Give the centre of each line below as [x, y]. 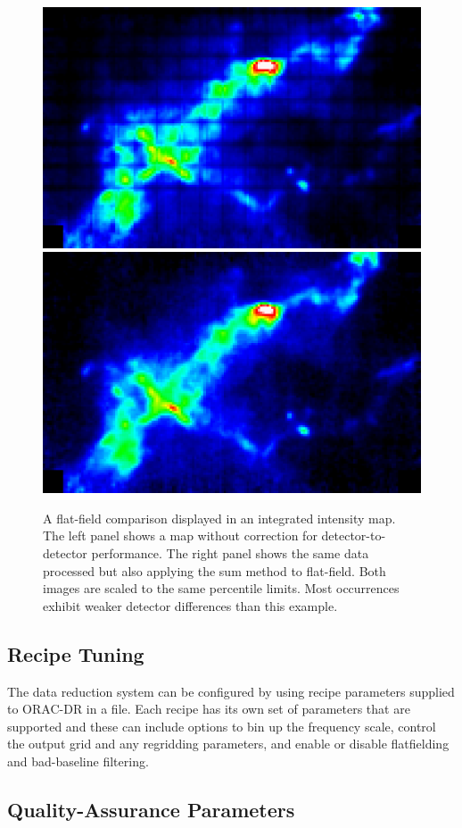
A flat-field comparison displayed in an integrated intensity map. [219, 518]
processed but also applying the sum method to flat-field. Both [214, 570]
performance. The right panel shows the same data [230, 553]
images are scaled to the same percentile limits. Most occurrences [221, 588]
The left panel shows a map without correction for [180, 535]
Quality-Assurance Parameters [151, 809]
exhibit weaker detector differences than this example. [190, 605]
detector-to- [354, 535]
